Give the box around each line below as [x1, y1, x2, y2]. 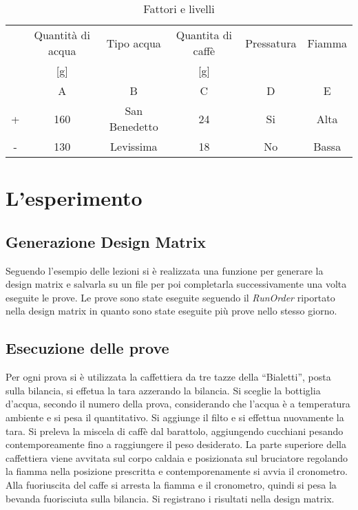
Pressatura [245, 34, 297, 51]
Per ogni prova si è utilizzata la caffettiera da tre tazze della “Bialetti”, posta [6, 370, 331, 384]
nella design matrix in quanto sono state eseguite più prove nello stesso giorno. [6, 304, 337, 318]
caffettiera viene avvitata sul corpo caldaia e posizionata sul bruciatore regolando [6, 450, 348, 465]
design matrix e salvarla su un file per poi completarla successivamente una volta [6, 277, 347, 291]
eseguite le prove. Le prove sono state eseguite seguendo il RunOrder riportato [6, 290, 335, 304]
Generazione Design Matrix [6, 231, 207, 252]
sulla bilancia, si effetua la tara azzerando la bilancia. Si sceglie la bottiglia [6, 383, 321, 397]
